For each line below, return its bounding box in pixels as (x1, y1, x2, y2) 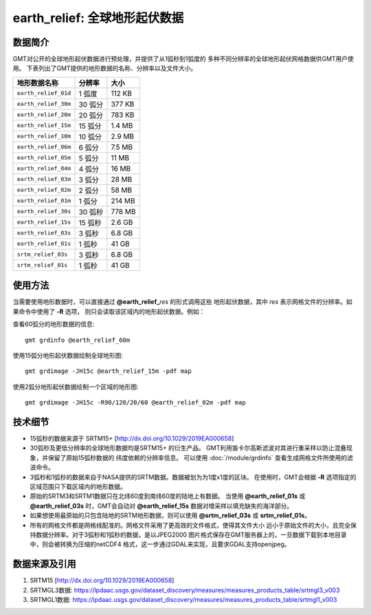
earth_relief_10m (16, 133, 71, 140)
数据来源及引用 (12, 558, 76, 570)
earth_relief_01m (16, 197, 71, 204)
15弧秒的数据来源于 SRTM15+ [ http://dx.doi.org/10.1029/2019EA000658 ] (30, 434, 234, 442)
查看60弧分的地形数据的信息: (12, 320, 95, 328)
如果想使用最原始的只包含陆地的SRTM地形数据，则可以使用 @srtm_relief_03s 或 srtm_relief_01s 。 (30, 511, 311, 519)
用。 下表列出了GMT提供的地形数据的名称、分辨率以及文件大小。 (12, 64, 197, 72)
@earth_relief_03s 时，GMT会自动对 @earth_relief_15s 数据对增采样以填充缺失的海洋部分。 (30, 501, 293, 510)
